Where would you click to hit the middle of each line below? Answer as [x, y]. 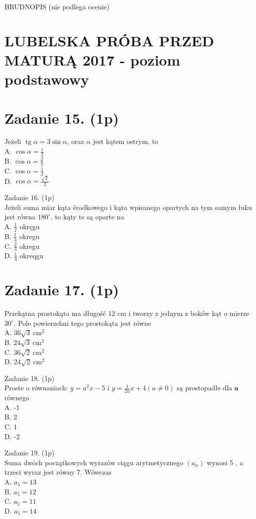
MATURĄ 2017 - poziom [92, 59]
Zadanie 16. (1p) [30, 197]
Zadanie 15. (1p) [62, 118]
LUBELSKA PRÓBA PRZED [109, 40]
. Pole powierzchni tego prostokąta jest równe [82, 323]
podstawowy [47, 79]
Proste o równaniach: [36, 388]
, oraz [76, 141]
